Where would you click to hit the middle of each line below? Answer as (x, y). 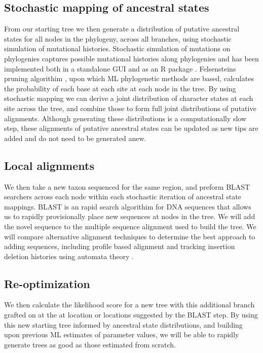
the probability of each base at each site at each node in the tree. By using (120, 88)
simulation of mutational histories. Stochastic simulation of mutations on (117, 48)
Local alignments (49, 165)
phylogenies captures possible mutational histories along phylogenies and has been (131, 58)
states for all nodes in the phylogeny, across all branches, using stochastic (118, 38)
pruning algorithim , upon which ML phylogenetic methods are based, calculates (129, 78)
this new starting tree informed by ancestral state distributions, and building (123, 324)
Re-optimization (47, 283)
